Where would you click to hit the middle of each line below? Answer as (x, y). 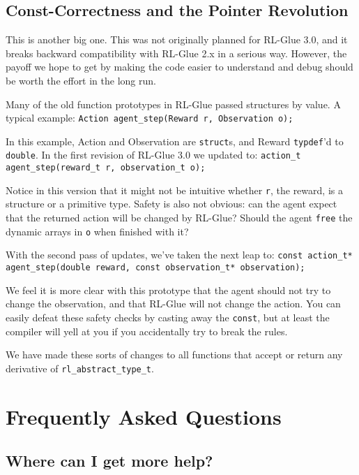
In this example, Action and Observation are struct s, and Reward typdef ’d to (175, 141)
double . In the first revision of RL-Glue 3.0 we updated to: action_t (153, 155)
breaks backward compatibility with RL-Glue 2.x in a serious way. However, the (176, 53)
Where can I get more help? (109, 461)
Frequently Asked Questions (144, 416)
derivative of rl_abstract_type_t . (80, 368)
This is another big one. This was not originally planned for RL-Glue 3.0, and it (177, 39)
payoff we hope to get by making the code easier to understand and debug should (179, 67)
